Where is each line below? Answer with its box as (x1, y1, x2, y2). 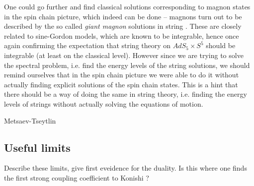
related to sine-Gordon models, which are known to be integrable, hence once (4, 30, 239, 41)
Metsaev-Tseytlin (4, 115, 56, 125)
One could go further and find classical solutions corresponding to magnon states (4, 1, 251, 11)
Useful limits (4, 139, 71, 155)
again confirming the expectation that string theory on (4, 40, 171, 51)
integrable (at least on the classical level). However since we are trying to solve (4, 50, 244, 60)
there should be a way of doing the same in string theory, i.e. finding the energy (4, 89, 247, 99)
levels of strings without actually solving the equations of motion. (4, 98, 203, 109)
